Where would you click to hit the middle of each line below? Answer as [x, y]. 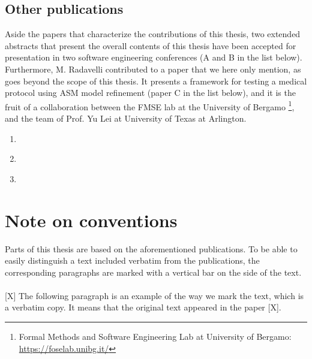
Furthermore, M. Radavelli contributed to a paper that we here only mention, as [153, 69]
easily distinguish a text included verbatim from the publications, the [132, 260]
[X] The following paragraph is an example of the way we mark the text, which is [154, 295]
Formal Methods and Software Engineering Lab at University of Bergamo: [155, 337]
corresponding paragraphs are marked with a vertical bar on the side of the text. [153, 272]
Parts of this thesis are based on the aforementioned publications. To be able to [151, 248]
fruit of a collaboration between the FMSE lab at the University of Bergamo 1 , [150, 105]
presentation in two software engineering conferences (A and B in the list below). [154, 57]
